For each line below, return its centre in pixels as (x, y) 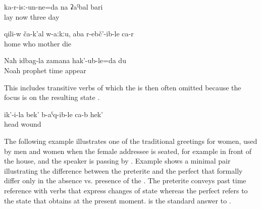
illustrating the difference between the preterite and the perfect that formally (123, 170)
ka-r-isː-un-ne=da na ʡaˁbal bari (54, 7)
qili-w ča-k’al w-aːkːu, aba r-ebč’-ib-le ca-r (69, 34)
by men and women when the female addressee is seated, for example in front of (128, 151)
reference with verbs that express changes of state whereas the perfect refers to (126, 190)
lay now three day (32, 16)
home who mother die (38, 43)
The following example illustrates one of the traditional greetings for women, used (131, 141)
